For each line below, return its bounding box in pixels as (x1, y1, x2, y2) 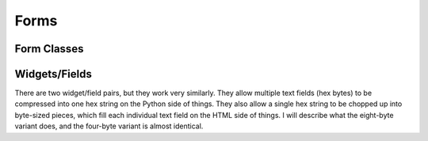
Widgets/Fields (14, 67, 93, 81)
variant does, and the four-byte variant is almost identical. (14, 121, 204, 131)
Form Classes (14, 42, 84, 55)
